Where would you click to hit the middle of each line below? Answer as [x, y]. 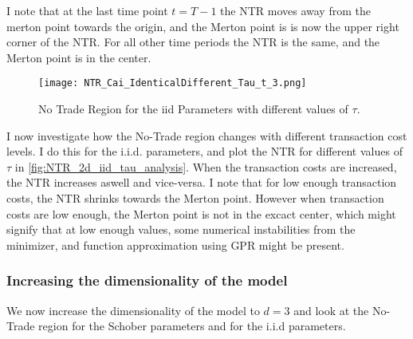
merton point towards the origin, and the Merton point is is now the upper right [203, 26]
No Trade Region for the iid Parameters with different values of [193, 109]
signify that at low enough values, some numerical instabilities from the [181, 229]
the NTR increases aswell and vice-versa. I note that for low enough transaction [202, 182]
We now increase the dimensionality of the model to [133, 310]
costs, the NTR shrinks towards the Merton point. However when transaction [195, 198]
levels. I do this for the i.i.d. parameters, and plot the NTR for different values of [205, 151]
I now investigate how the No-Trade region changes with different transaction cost [207, 135]
